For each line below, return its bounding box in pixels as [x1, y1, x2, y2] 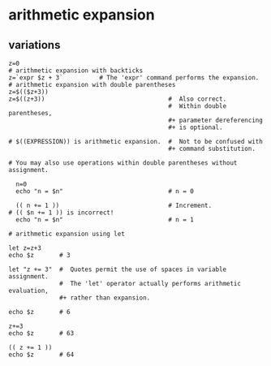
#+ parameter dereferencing [168, 116, 264, 124]
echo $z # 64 [8, 351, 75, 359]
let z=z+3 [8, 244, 42, 252]
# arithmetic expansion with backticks [8, 67, 144, 75]
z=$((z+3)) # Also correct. [8, 95, 227, 103]
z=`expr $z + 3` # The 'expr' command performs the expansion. [8, 74, 260, 82]
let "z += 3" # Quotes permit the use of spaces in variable [8, 265, 227, 273]
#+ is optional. [168, 123, 223, 131]
